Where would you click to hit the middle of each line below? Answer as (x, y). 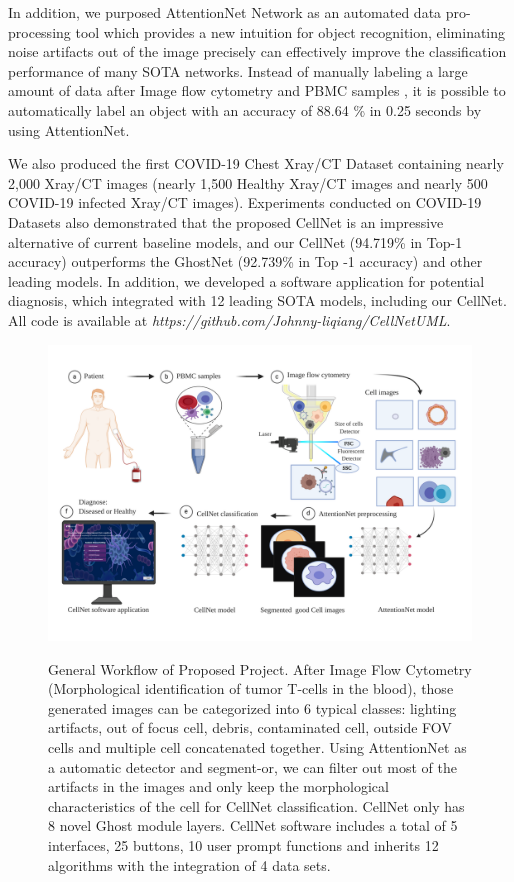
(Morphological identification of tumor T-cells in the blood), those (251, 688)
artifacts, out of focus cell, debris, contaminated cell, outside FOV (250, 727)
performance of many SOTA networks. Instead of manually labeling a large (238, 70)
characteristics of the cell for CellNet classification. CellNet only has (256, 805)
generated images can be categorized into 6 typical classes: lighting (252, 707)
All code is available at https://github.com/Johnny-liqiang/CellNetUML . (229, 319)
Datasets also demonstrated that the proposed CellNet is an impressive (226, 221)
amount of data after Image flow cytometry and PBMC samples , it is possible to (257, 90)
